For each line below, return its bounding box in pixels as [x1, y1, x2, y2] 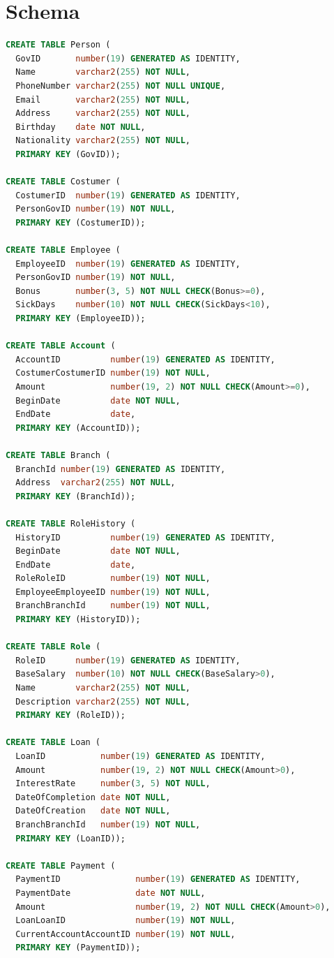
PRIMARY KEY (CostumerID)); [15, 217, 146, 228]
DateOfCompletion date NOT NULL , [15, 792, 171, 802]
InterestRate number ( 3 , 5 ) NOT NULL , [15, 779, 211, 789]
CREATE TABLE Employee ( [6, 245, 121, 256]
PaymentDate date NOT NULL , [15, 887, 206, 898]
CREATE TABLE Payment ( [6, 860, 116, 871]
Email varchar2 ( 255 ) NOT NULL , [15, 94, 190, 105]
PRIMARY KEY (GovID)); [15, 149, 121, 159]
